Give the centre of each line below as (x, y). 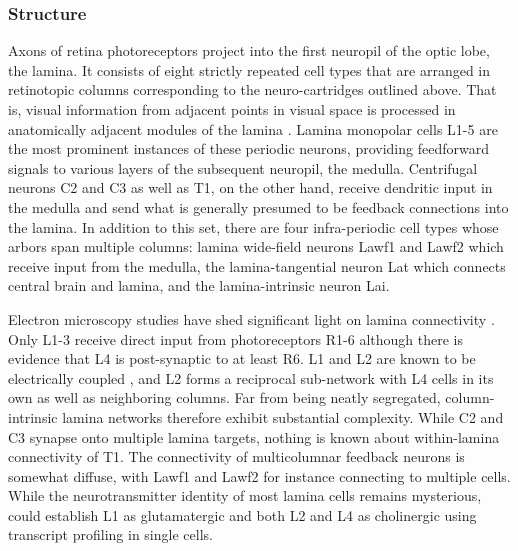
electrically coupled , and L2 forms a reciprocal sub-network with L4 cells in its (251, 377)
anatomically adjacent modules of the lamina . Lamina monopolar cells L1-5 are (253, 128)
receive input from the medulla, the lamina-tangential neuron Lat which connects (257, 265)
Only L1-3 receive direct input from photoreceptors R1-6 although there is (235, 338)
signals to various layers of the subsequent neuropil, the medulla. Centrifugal (243, 167)
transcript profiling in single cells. (110, 534)
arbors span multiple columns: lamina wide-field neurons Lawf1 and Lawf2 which (256, 246)
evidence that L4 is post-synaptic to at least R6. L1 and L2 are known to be (242, 358)
